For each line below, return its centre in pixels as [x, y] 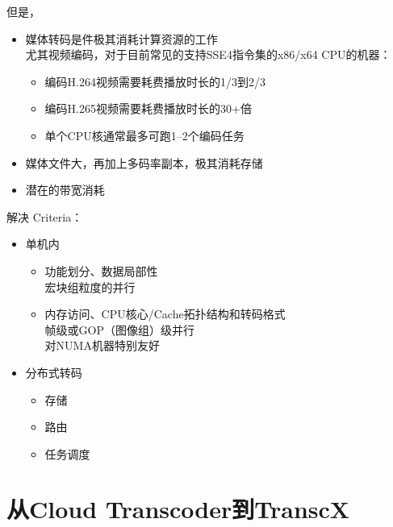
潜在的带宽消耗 [65, 190]
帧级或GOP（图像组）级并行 [120, 329]
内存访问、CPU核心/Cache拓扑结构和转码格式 [165, 314]
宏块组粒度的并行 [90, 286]
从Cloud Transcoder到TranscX [178, 509]
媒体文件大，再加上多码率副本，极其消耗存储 [144, 162]
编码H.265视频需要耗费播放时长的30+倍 [148, 108]
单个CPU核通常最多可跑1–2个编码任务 [144, 135]
